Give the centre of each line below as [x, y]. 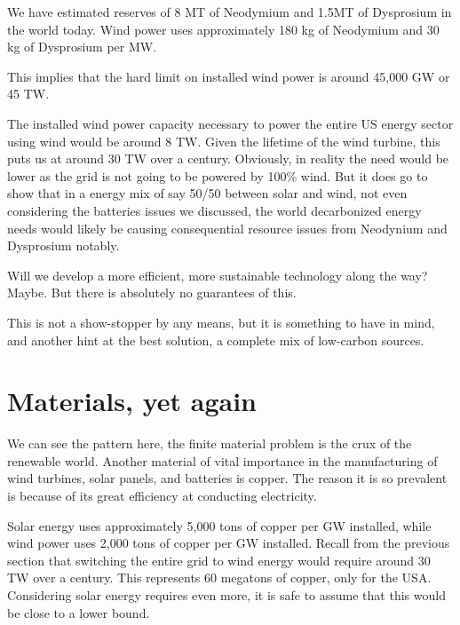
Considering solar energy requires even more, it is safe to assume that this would [226, 594]
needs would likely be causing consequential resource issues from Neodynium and [227, 228]
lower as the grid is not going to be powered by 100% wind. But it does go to [218, 175]
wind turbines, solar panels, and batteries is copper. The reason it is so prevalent [227, 478]
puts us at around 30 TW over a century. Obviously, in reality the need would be [228, 158]
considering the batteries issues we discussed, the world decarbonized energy [214, 210]
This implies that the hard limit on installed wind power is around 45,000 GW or [229, 76]
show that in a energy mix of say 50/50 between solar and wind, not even [207, 193]
